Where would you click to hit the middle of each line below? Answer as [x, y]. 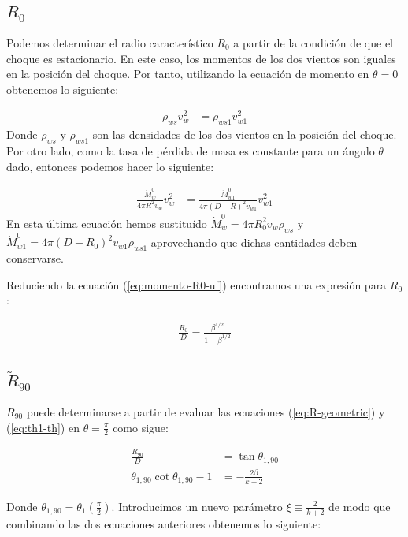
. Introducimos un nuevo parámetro [197, 506]
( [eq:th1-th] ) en [43, 427]
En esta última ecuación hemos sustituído [107, 223]
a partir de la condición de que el [313, 42]
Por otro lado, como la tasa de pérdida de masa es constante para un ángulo [191, 151]
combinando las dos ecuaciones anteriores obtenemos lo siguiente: [164, 523]
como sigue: [141, 427]
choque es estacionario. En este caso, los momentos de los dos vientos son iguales [201, 58]
